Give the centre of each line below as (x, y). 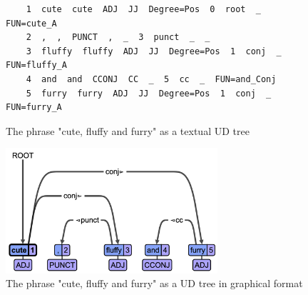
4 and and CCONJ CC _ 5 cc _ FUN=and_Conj (151, 79)
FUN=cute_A (31, 23)
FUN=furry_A (34, 107)
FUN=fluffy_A (36, 65)
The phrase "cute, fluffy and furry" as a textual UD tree (128, 130)
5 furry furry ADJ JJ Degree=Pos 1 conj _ (149, 93)
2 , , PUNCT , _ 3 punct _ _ (118, 37)
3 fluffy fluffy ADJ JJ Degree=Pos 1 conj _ (154, 51)
